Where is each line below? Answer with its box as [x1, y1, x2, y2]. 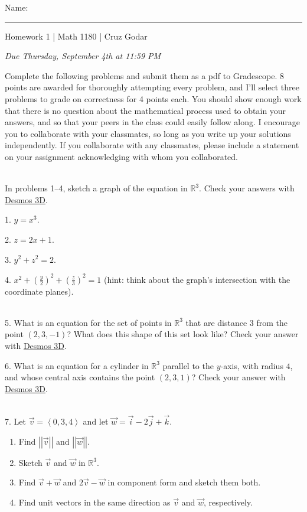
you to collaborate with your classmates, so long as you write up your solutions [5, 127, 291, 139]
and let [83, 415, 109, 428]
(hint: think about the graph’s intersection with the [103, 273, 290, 285]
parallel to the [162, 359, 214, 371]
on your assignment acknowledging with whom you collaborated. [5, 150, 238, 162]
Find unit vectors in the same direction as [18, 495, 171, 508]
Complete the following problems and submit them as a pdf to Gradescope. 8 [5, 69, 284, 81]
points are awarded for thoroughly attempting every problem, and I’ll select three [5, 81, 299, 93]
